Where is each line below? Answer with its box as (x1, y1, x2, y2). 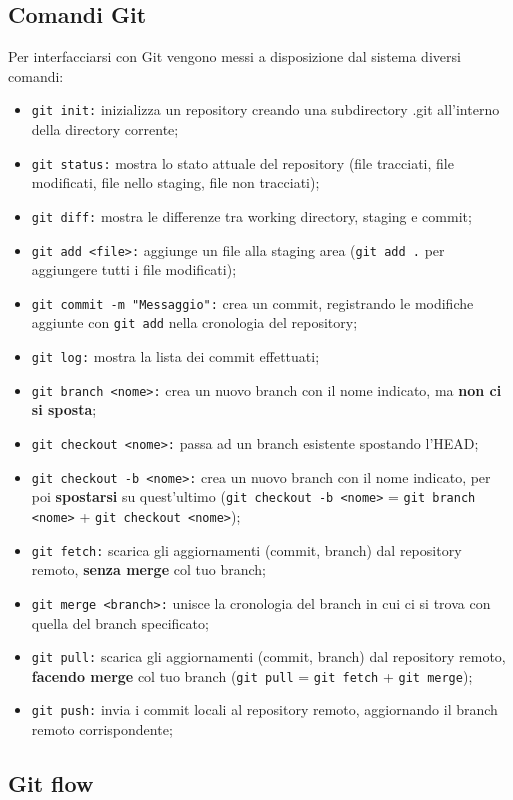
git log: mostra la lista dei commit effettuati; (31, 346, 320, 367)
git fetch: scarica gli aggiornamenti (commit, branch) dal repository (31, 539, 462, 560)
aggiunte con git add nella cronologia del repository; (31, 312, 358, 333)
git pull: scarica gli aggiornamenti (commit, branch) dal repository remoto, (31, 646, 506, 667)
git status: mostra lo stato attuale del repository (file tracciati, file (31, 152, 454, 173)
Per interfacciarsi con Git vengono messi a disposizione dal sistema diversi (8, 46, 461, 67)
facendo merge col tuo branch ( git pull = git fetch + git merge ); (31, 665, 473, 686)
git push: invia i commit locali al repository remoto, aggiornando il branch (31, 699, 498, 720)
